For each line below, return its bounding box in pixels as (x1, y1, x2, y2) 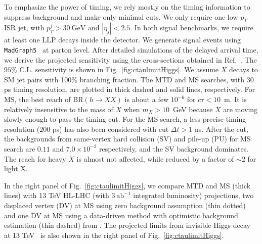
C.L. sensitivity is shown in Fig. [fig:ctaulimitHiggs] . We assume (19, 64, 219, 75)
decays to (229, 64, 258, 75)
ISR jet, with (4, 22, 45, 33)
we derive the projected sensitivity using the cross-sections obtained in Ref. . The (4, 54, 257, 65)
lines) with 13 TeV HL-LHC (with (4, 190, 109, 201)
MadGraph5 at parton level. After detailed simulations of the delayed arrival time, (4, 44, 258, 55)
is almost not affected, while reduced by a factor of (76, 153, 234, 164)
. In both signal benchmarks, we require (130, 22, 253, 33)
